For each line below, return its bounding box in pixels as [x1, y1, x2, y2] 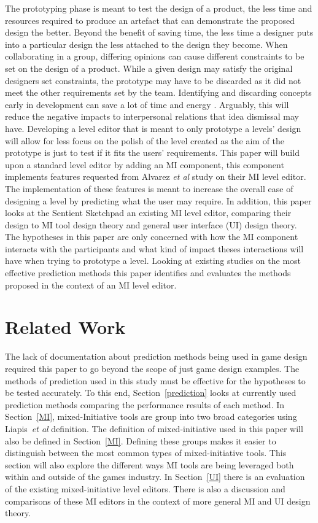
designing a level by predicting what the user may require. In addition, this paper [5, 194, 312, 207]
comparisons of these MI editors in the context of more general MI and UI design [5, 494, 311, 507]
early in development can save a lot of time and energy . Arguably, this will [5, 98, 289, 110]
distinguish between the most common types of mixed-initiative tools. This [5, 446, 287, 459]
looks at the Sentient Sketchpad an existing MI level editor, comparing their [5, 206, 292, 219]
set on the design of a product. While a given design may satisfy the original [5, 61, 293, 74]
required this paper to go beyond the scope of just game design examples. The [5, 362, 300, 374]
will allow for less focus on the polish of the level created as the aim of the [5, 134, 285, 147]
